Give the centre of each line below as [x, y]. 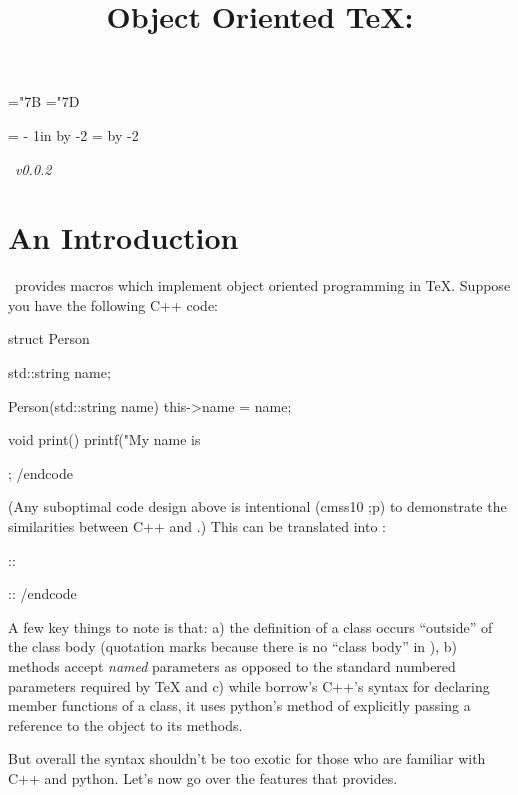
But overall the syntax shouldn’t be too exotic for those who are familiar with [247, 758]
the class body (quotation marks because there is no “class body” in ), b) [232, 646]
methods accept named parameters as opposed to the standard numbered [232, 666]
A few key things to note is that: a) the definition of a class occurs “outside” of [250, 626]
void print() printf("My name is [104, 439]
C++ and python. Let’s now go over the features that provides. [203, 777]
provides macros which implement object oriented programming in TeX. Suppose [262, 285]
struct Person [49, 338]
